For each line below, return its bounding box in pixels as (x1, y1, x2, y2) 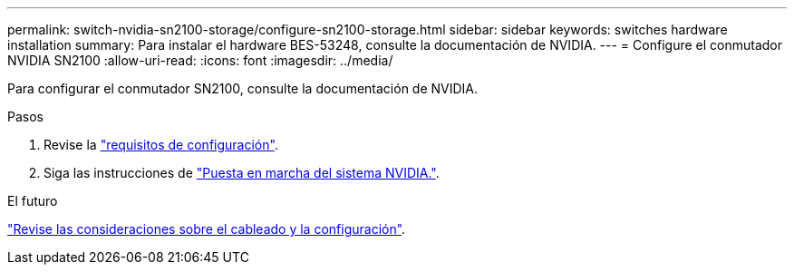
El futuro (7, 193, 58, 209)
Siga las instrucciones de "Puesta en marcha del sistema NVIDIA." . (44, 165, 440, 180)
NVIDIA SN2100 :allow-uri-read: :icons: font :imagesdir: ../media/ (7, 53, 393, 68)
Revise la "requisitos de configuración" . (44, 137, 278, 152)
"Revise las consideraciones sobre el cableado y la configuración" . (7, 221, 406, 237)
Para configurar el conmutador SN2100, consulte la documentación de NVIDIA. (7, 81, 479, 96)
